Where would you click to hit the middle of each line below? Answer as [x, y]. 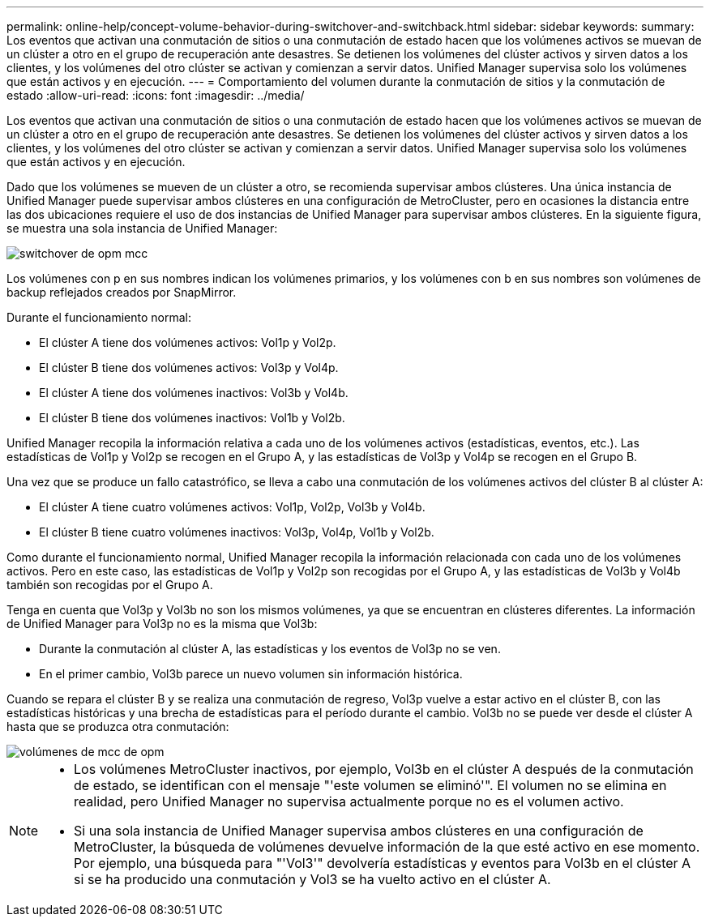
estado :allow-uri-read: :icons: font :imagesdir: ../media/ [156, 95]
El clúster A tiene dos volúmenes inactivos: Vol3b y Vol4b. [194, 393]
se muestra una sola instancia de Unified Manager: [142, 228]
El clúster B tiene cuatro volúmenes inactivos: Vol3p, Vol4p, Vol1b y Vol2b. [237, 532]
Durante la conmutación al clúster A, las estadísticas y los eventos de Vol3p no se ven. [270, 649]
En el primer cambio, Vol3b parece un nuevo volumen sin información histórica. [251, 674]
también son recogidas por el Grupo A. [110, 585]
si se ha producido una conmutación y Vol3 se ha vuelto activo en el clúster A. [312, 879]
